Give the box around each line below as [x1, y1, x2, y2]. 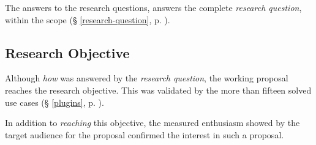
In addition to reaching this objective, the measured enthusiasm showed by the [5, 116, 300, 129]
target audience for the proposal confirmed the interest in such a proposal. [5, 128, 284, 141]
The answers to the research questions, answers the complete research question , [5, 1, 302, 13]
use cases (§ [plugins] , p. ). [5, 95, 104, 108]
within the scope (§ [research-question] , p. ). [5, 13, 170, 26]
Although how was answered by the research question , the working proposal [5, 72, 288, 84]
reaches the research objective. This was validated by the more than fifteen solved [5, 83, 312, 96]
